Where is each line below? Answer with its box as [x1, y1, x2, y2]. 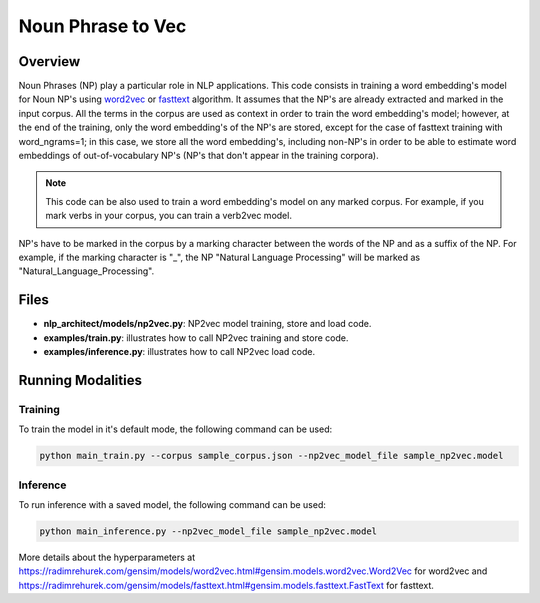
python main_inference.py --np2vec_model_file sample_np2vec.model [39, 525, 378, 537]
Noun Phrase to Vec [18, 15, 187, 37]
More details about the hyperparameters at [18, 551, 196, 563]
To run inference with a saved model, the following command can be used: [18, 498, 327, 510]
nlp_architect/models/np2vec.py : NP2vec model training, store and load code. [43, 318, 372, 330]
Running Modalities [18, 371, 142, 389]
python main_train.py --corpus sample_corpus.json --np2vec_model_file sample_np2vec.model [39, 450, 504, 462]
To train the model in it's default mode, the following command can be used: [18, 423, 333, 435]
